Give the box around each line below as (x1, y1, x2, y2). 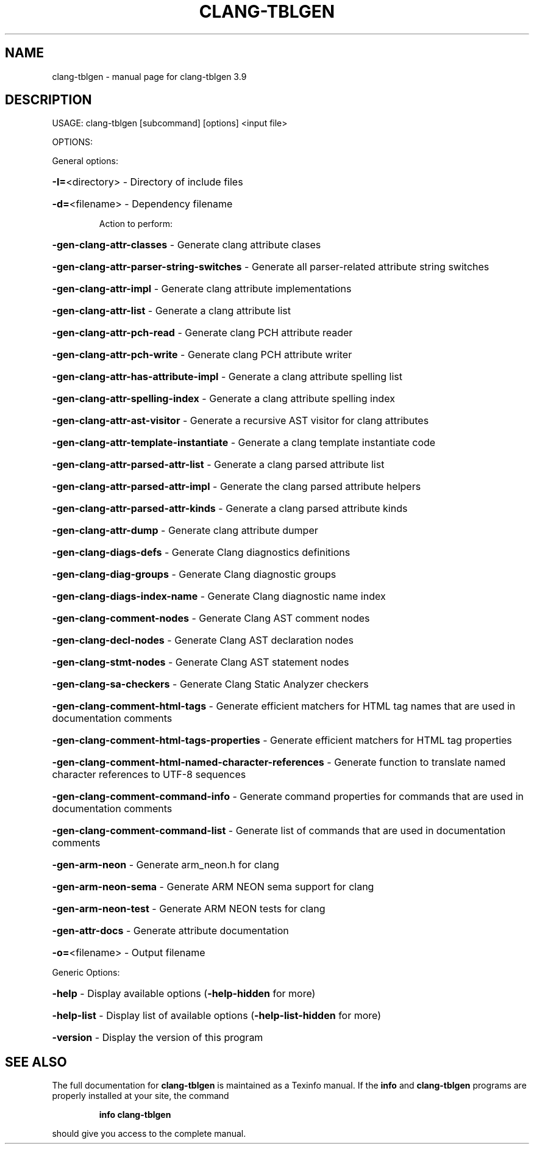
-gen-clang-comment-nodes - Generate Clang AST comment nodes (52, 612, 370, 625)
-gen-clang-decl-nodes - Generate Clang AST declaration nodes (52, 634, 354, 647)
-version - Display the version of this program (52, 1031, 263, 1044)
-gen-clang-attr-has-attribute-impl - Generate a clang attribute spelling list (52, 370, 403, 383)
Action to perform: (99, 218, 173, 229)
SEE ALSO (5, 1054, 67, 1070)
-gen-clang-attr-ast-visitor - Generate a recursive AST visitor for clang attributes (52, 414, 429, 427)
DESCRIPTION (5, 92, 92, 108)
